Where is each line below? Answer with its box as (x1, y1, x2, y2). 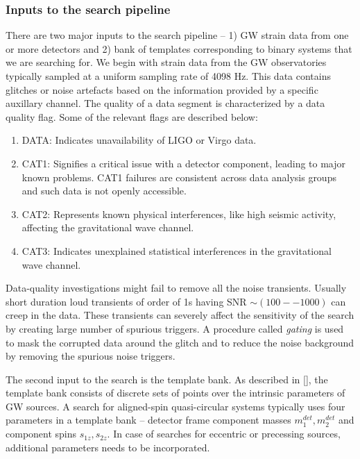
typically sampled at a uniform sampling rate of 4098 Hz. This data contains (6, 69, 331, 83)
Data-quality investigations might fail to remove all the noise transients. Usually (6, 281, 347, 295)
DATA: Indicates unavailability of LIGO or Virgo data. (22, 133, 257, 147)
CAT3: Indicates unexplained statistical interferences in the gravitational (22, 243, 332, 258)
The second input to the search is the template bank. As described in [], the (6, 372, 328, 386)
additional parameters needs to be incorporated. (6, 440, 210, 454)
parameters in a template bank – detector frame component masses (6, 412, 291, 427)
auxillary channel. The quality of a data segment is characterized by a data (6, 96, 325, 110)
